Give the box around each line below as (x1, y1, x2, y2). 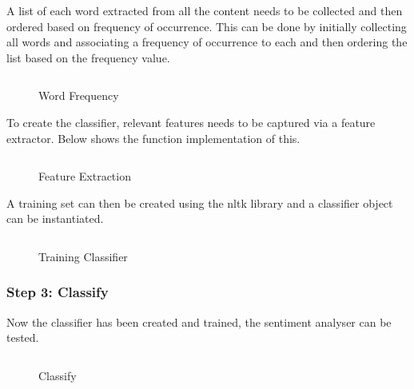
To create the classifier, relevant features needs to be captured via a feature (6, 113, 376, 130)
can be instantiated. (6, 210, 104, 227)
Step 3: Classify (6, 282, 109, 302)
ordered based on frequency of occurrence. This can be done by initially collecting (6, 18, 407, 34)
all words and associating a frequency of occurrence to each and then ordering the (6, 34, 408, 50)
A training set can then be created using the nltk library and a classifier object (6, 194, 393, 211)
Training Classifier (38, 248, 128, 264)
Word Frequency (38, 87, 119, 104)
